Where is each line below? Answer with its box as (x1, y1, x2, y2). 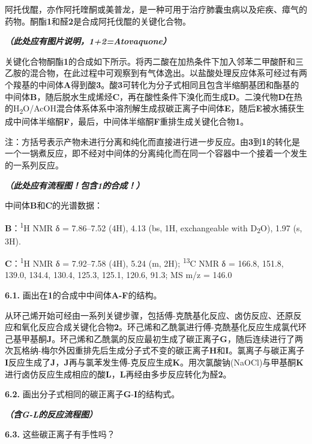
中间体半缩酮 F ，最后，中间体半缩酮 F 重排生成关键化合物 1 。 (13, 115, 249, 128)
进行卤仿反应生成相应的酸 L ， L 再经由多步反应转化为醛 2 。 (5, 367, 232, 380)
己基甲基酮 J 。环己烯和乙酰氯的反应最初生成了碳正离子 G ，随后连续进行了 (5, 332, 295, 345)
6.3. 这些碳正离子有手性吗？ (5, 428, 115, 440)
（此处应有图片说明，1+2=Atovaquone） (5, 35, 172, 47)
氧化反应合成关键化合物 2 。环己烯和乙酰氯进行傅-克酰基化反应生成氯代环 (21, 321, 307, 333)
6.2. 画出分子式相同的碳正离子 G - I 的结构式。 (5, 388, 180, 400)
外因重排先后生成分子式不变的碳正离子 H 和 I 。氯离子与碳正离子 (58, 344, 305, 357)
